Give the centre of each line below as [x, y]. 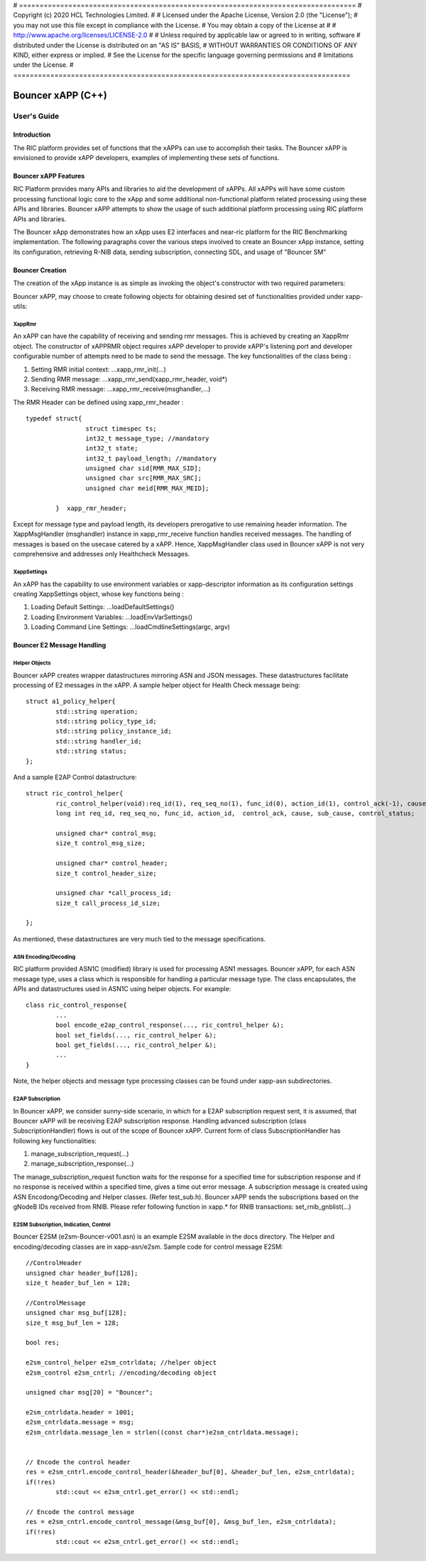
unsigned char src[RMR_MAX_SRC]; [144, 478]
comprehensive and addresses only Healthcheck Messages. [102, 554]
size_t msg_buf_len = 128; [73, 1323]
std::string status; [91, 751]
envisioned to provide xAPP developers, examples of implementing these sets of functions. [146, 158]
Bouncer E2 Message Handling [60, 645]
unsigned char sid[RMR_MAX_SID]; [144, 469]
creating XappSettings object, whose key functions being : [99, 593]
